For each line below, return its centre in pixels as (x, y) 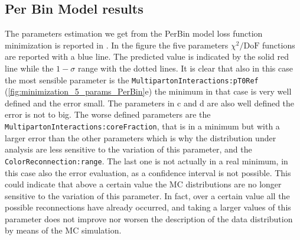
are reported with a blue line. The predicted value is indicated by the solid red (147, 56)
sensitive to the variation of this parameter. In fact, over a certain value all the (147, 195)
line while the (29, 68)
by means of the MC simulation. (63, 230)
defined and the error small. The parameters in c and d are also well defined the (150, 103)
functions (278, 45)
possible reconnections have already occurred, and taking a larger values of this (148, 207)
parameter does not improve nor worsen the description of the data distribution (149, 218)
